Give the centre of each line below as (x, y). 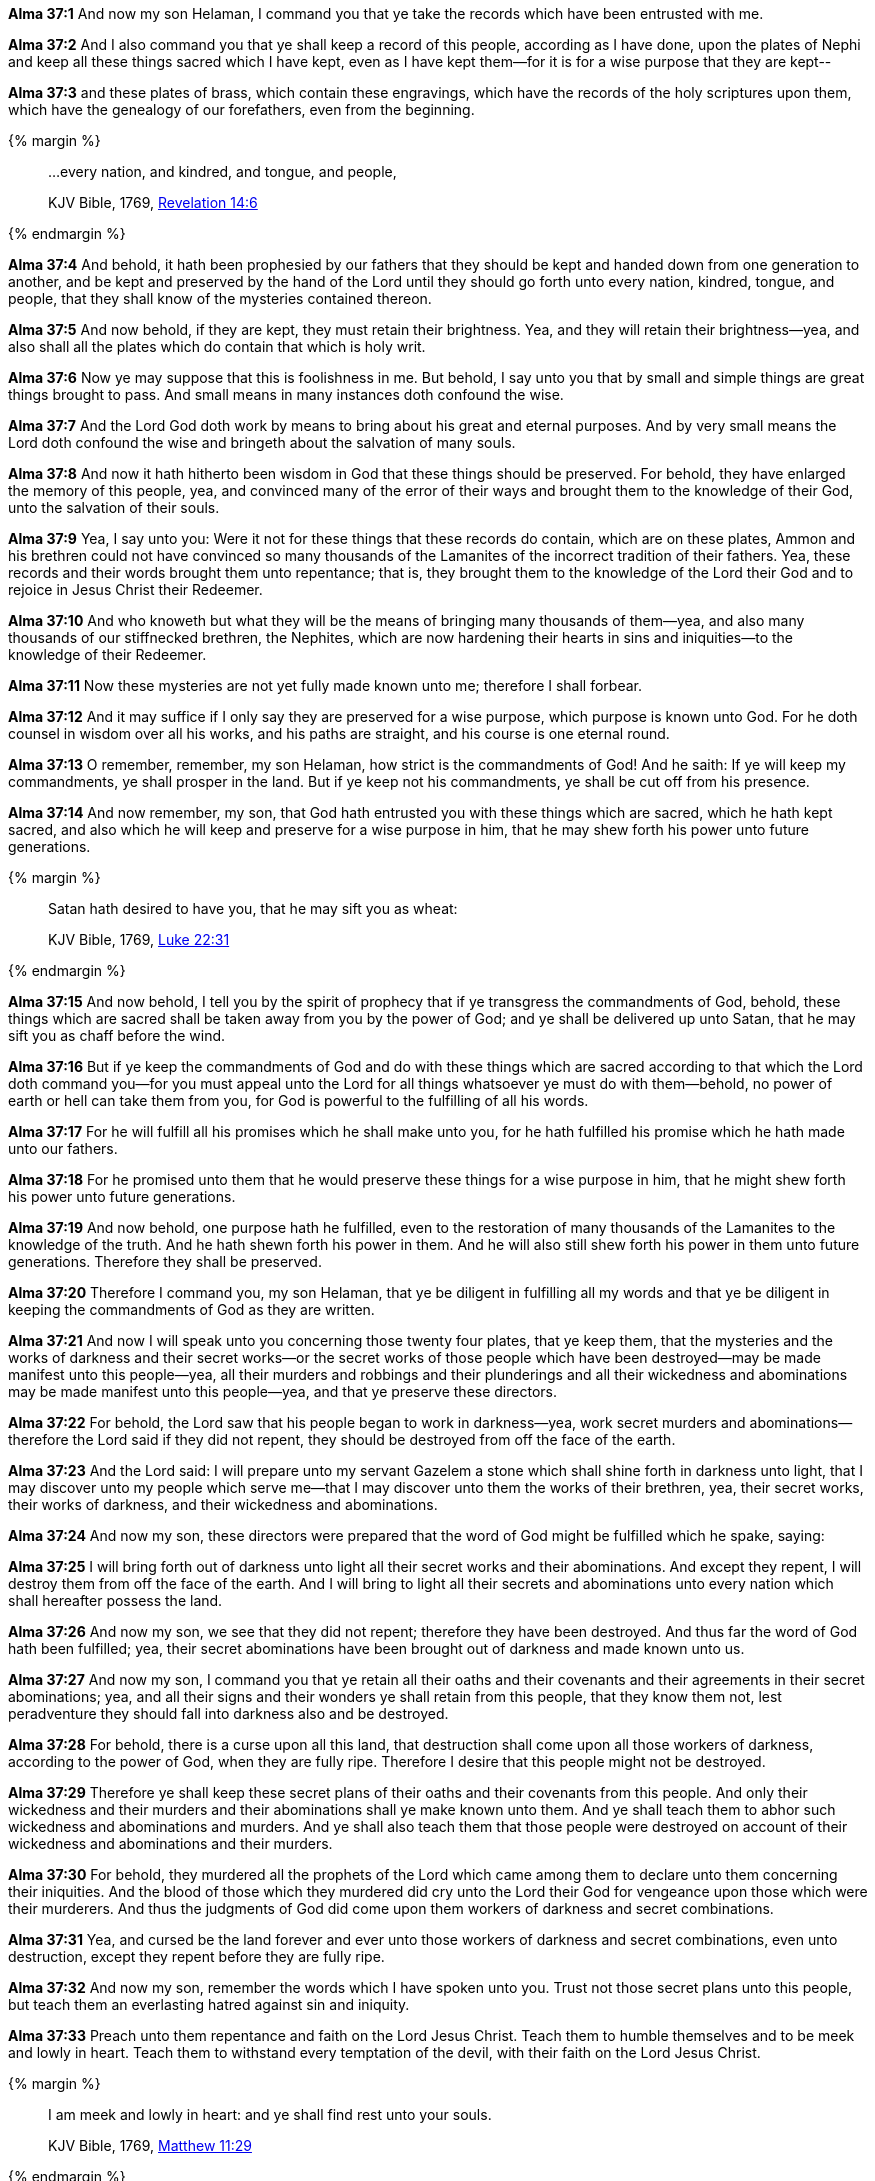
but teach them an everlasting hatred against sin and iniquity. (209, 2004)
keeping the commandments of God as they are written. (191, 1309)
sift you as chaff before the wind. (117, 1035)
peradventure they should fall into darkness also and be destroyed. (228, 1713)
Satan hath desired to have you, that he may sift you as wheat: (253, 908)
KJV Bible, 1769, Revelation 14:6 (153, 202)
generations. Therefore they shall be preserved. (165, 1261)
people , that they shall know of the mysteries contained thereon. (220, 298)
